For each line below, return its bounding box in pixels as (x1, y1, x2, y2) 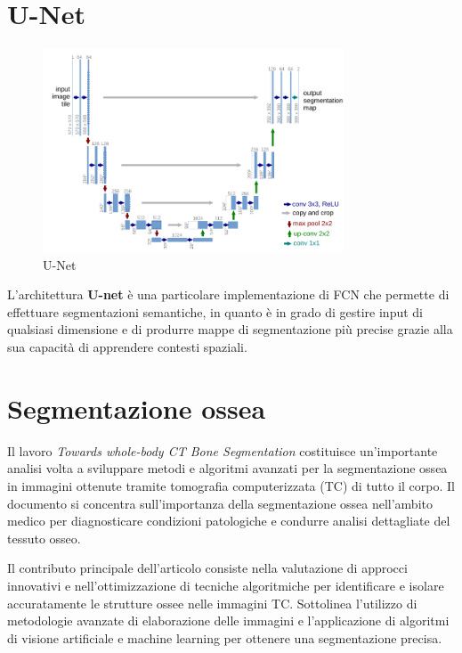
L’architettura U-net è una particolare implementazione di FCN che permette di (7, 285, 450, 304)
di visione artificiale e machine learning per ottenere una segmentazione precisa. (7, 628, 442, 647)
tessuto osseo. (7, 528, 81, 547)
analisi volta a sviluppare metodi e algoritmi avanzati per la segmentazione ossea (7, 459, 448, 478)
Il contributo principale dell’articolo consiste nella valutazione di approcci (7, 559, 408, 577)
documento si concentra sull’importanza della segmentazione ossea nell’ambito (7, 494, 433, 512)
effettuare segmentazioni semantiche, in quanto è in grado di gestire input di (7, 302, 423, 321)
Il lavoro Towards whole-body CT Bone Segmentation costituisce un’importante (7, 441, 438, 460)
